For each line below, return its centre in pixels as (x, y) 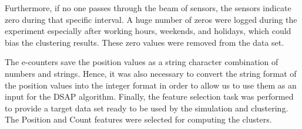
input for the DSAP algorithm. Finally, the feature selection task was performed (149, 96)
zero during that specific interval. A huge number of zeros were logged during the (151, 19)
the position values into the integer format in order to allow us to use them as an (151, 85)
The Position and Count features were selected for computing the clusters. (138, 119)
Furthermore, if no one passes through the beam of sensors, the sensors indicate (148, 8)
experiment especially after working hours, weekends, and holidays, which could (148, 31)
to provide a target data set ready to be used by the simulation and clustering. (147, 108)
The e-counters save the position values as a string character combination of (142, 62)
